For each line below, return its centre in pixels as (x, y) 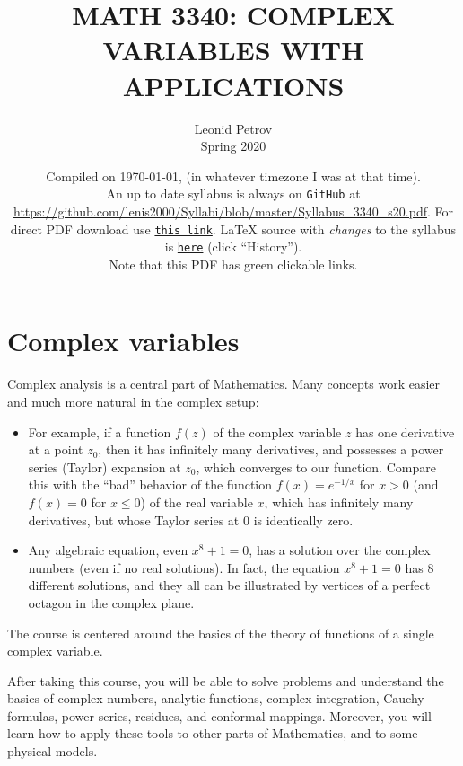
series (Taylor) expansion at (105, 467)
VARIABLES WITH (233, 50)
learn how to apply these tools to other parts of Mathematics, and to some (213, 733)
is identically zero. (303, 519)
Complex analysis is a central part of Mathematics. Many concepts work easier (224, 384)
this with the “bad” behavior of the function (150, 484)
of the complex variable (277, 431)
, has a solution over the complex (340, 550)
